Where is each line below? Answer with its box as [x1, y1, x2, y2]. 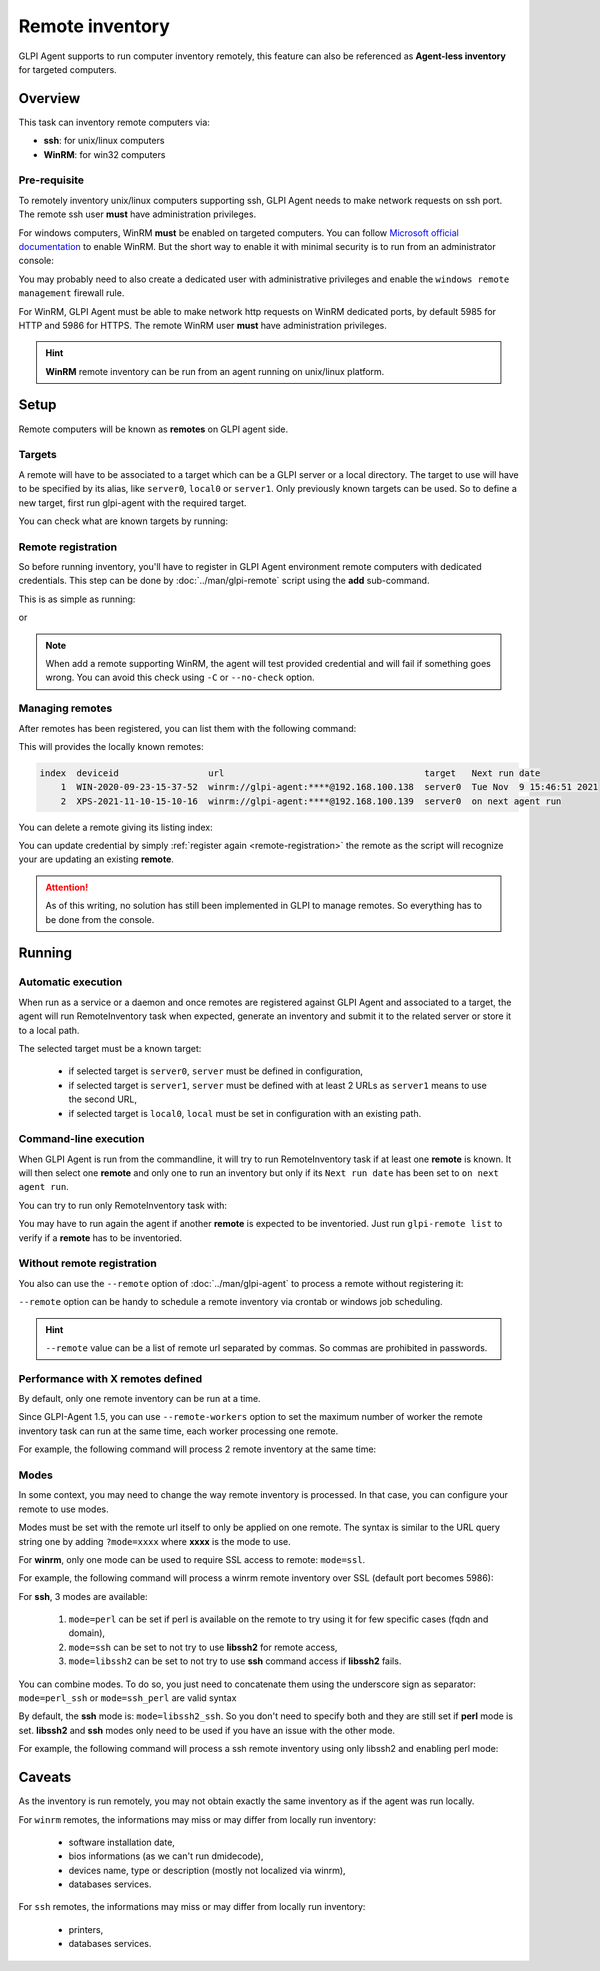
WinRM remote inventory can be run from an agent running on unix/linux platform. [45, 365, 385, 377]
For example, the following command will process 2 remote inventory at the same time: [18, 1443, 377, 1455]
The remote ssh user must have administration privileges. [18, 208, 257, 220]
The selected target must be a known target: [18, 1042, 202, 1054]
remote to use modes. [18, 1503, 109, 1515]
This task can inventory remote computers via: [18, 116, 210, 128]
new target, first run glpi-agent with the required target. [18, 496, 247, 509]
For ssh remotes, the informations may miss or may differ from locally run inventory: [18, 1901, 366, 1913]
